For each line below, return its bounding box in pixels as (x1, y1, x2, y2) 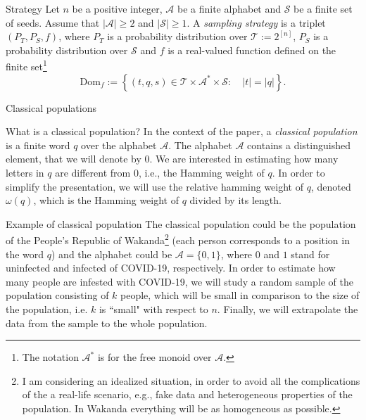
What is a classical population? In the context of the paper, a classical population (6, 124, 358, 139)
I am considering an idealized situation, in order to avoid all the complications (22, 373, 360, 388)
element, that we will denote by (6, 151, 141, 166)
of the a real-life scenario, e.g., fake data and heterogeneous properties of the (22, 387, 353, 402)
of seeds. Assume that (6, 15, 100, 30)
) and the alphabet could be (51, 246, 172, 261)
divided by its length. (189, 193, 282, 208)
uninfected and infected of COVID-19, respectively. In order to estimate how (6, 260, 336, 275)
